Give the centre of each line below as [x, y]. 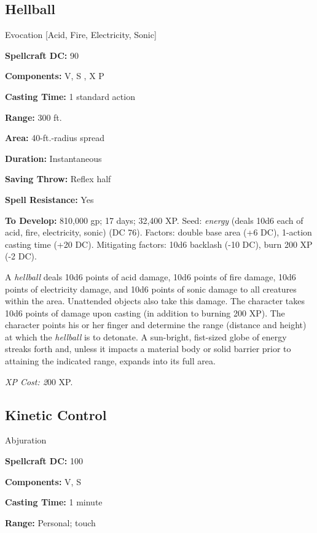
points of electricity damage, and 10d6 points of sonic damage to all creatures [151, 289]
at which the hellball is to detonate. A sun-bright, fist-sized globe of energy [146, 336]
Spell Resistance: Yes [49, 199]
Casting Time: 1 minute [54, 502]
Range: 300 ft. [33, 117]
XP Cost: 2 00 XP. [39, 381]
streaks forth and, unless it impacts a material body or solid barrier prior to [148, 349]
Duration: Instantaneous [53, 158]
